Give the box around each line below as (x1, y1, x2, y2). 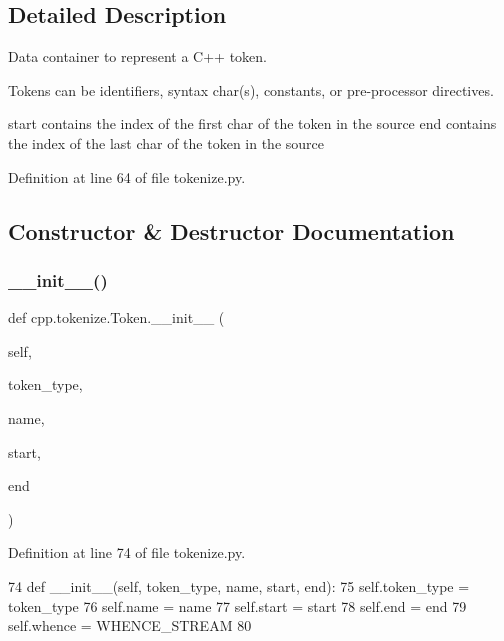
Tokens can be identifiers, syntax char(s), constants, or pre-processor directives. (8, 79, 494, 100)
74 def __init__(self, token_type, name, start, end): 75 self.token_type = (8, 575, 470, 596)
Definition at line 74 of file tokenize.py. (8, 542, 246, 563)
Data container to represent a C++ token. (8, 46, 267, 67)
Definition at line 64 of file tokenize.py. (8, 166, 246, 187)
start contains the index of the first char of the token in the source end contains (8, 113, 497, 134)
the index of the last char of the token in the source (8, 132, 324, 153)
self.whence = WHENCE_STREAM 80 (8, 615, 252, 636)
